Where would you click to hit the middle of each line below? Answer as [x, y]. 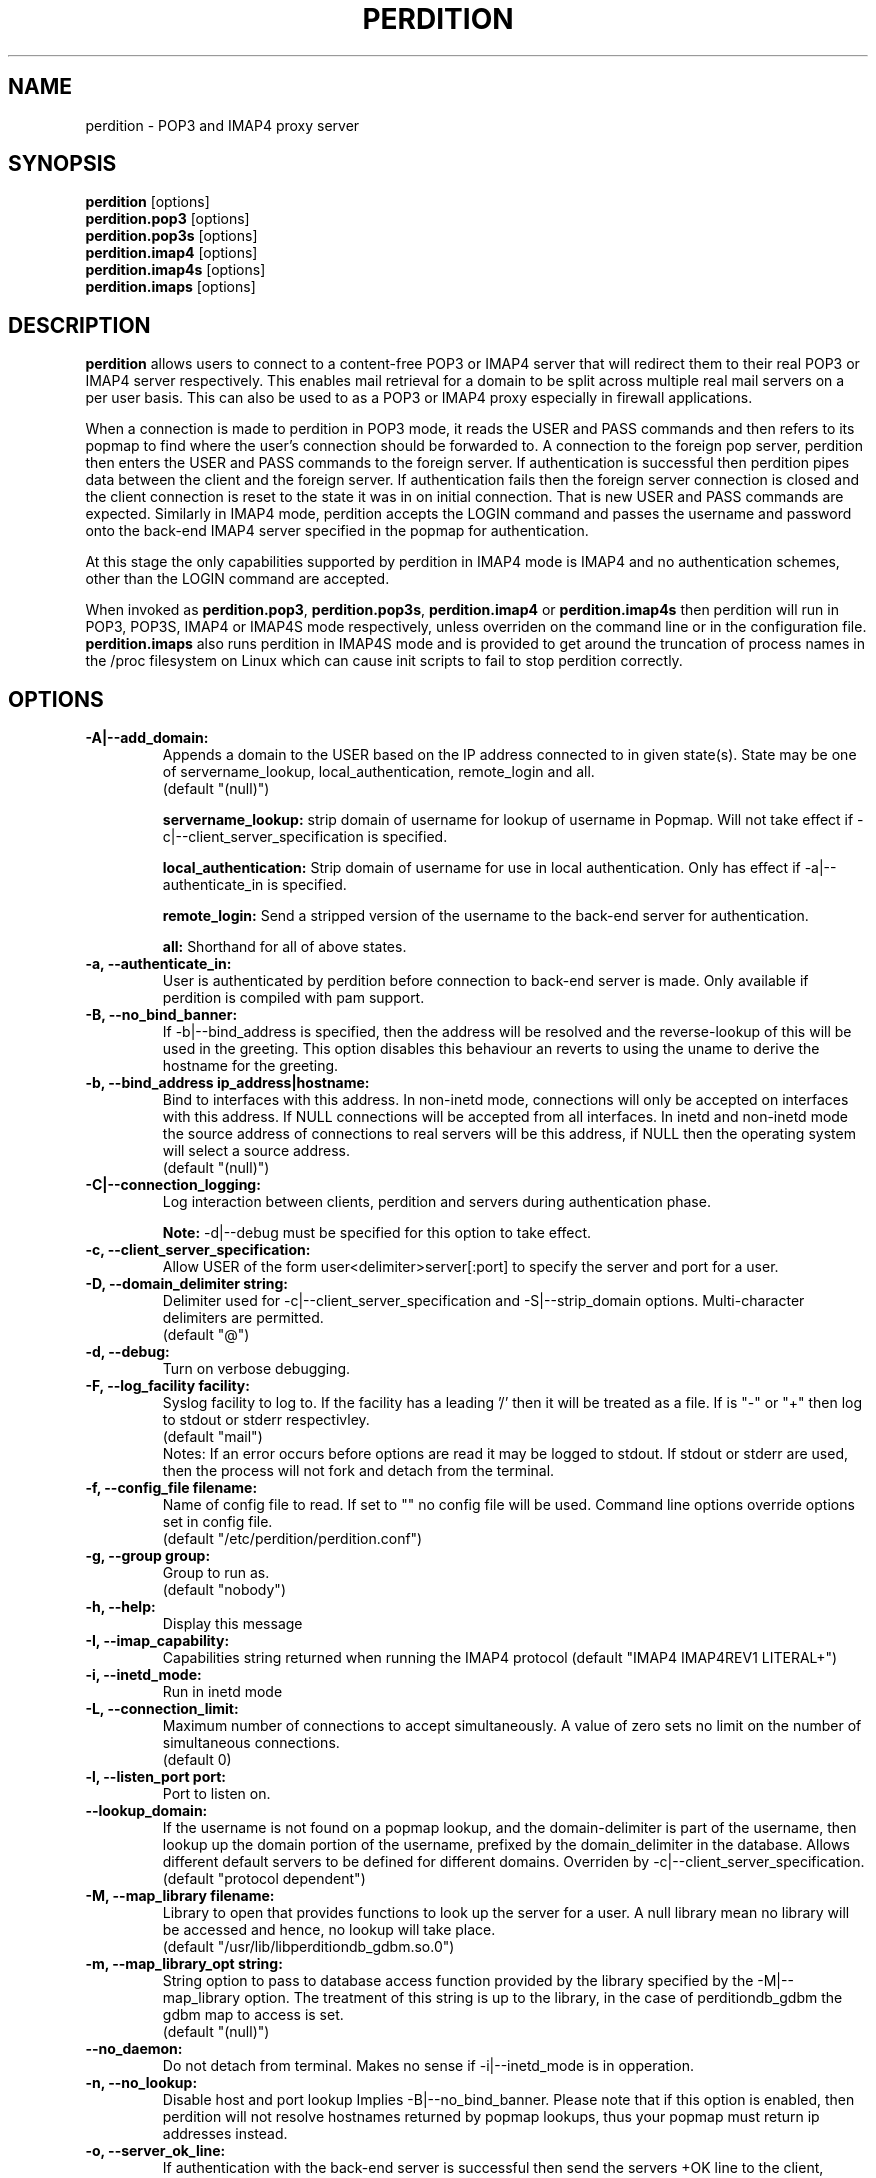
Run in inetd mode [222, 1692]
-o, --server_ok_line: [155, 2151]
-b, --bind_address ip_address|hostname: [227, 1083]
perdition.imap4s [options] [175, 270]
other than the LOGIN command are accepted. [237, 579]
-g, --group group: [148, 1556]
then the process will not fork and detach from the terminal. [358, 1471]
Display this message [232, 1624]
